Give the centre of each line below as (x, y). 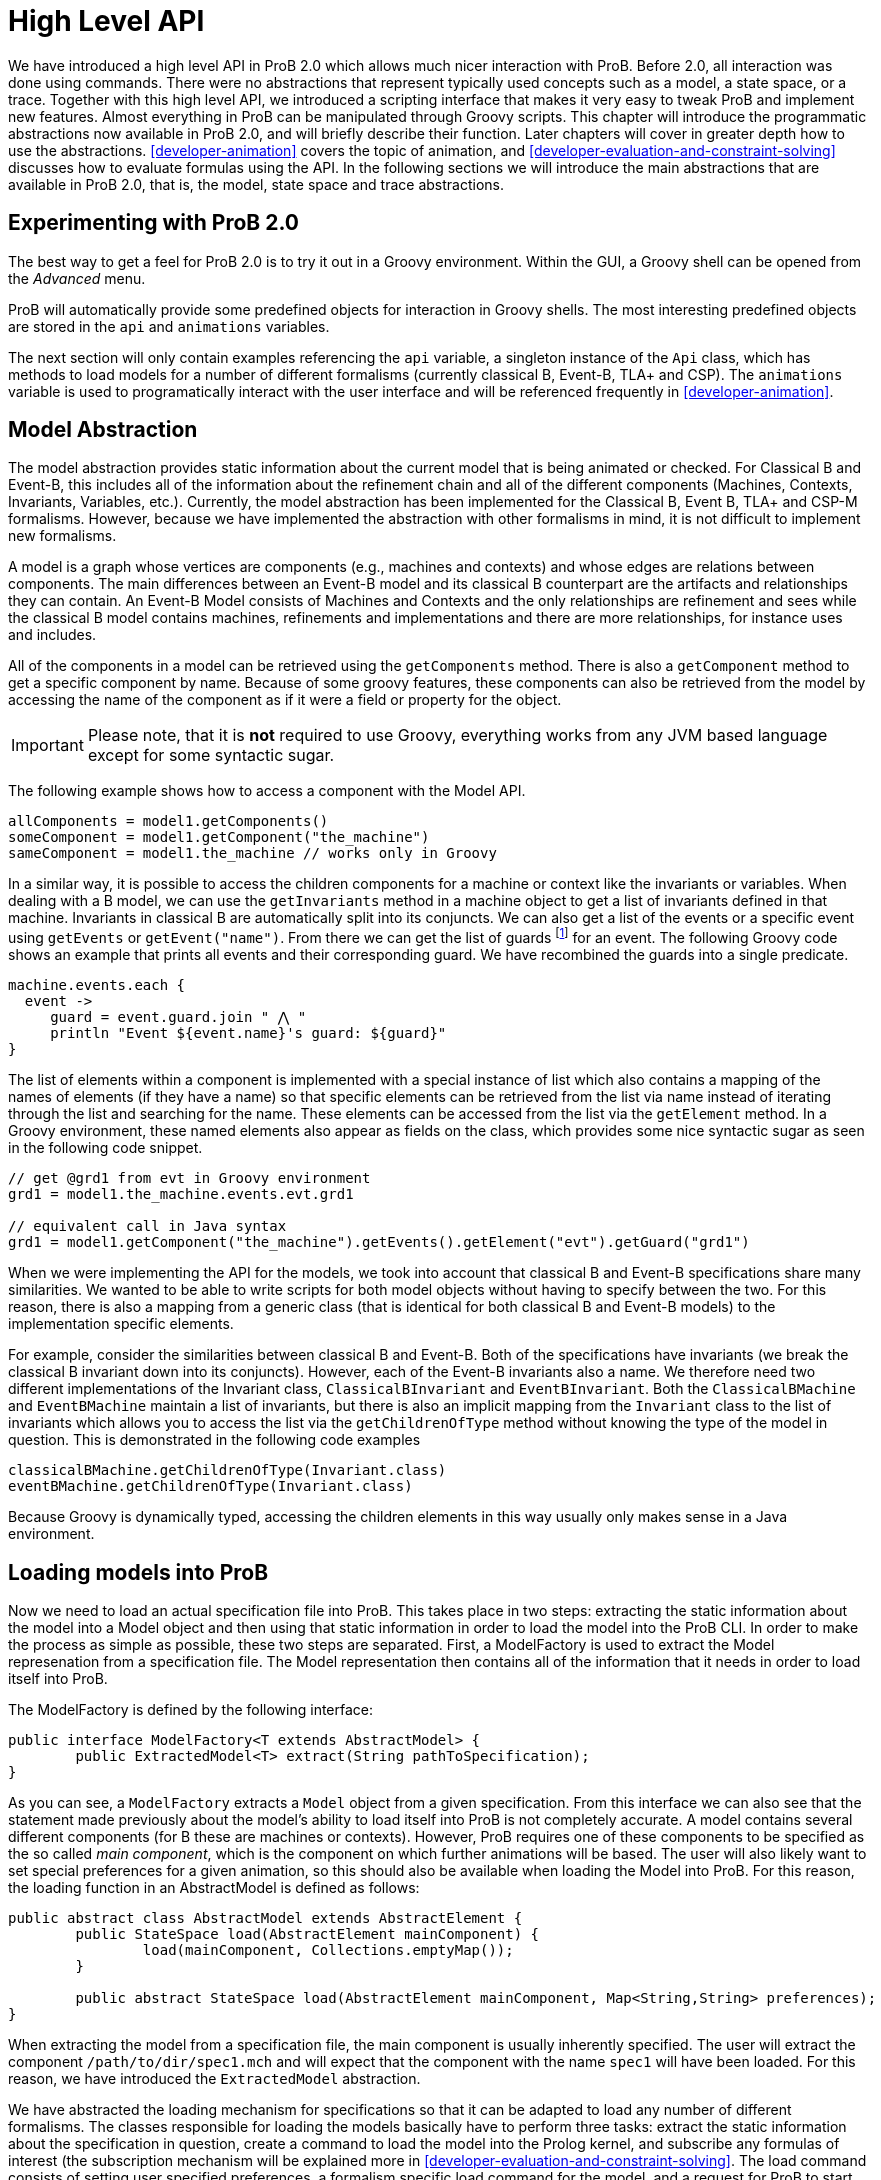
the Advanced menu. (77, 278)
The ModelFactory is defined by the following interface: (191, 1709)
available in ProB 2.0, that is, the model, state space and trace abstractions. (256, 184)
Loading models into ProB (138, 1572)
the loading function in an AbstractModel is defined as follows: (214, 1887)
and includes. (52, 635)
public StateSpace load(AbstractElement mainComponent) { (307, 1933)
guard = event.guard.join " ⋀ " (178, 1017)
